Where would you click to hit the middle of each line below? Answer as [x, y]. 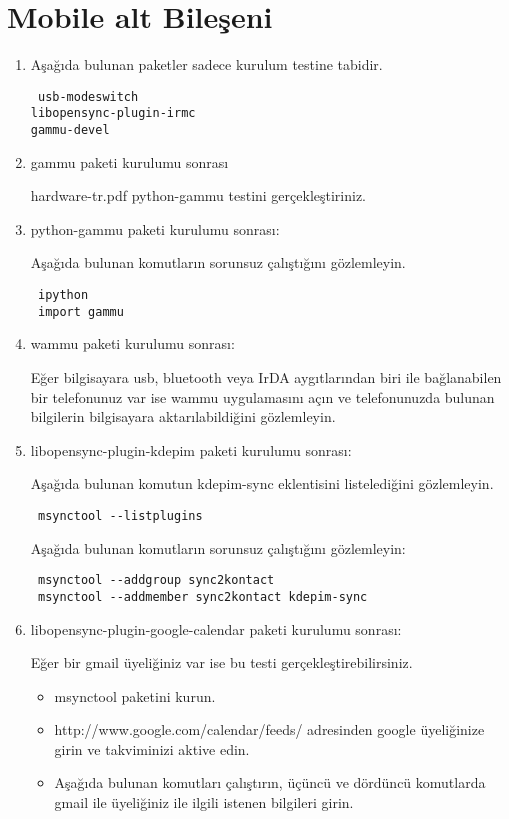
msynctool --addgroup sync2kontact [156, 580]
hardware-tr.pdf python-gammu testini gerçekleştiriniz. [198, 195]
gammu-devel [70, 130]
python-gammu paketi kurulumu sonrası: [155, 228]
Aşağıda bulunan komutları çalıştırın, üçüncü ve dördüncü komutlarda [270, 782]
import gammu [80, 311]
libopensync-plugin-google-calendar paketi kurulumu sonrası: [216, 628]
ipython [63, 295]
